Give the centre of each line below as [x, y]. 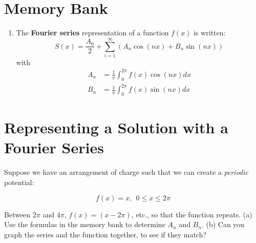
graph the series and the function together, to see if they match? [105, 234]
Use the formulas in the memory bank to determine [85, 224]
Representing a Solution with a [116, 127]
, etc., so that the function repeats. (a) [192, 214]
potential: [19, 182]
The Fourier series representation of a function [92, 33]
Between [17, 214]
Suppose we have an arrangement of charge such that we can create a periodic [126, 172]
